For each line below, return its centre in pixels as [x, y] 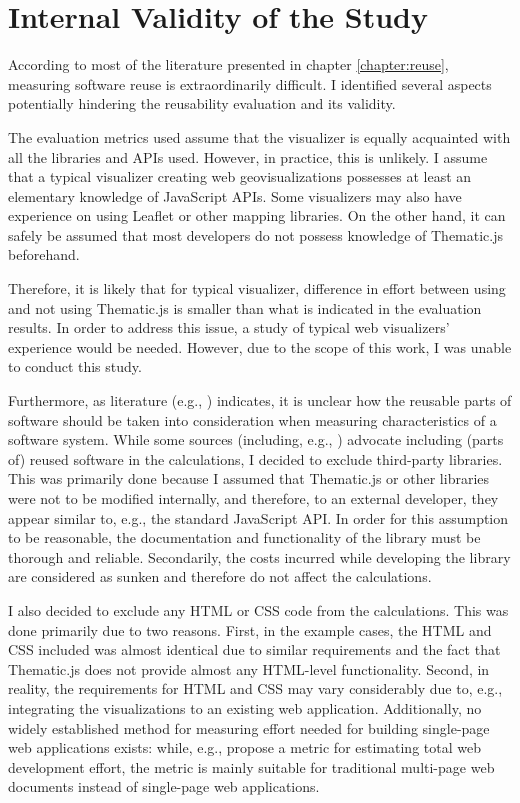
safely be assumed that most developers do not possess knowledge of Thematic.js [256, 234]
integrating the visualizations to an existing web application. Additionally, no [245, 707]
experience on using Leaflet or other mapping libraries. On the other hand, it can [257, 215]
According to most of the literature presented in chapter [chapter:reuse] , [228, 64]
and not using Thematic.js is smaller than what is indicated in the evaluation [245, 307]
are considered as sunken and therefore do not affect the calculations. [220, 576]
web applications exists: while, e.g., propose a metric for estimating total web [244, 747]
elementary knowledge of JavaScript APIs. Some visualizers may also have [235, 195]
